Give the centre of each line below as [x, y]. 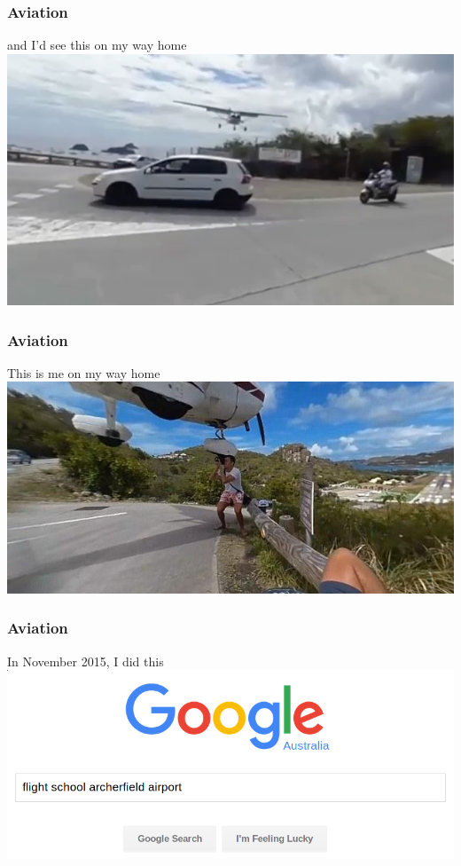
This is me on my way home [84, 372]
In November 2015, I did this [86, 661]
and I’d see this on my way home [97, 45]
